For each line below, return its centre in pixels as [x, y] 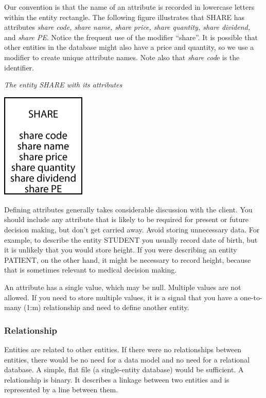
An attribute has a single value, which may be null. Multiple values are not [123, 287]
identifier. [19, 67]
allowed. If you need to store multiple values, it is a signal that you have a [121, 297]
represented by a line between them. [61, 390]
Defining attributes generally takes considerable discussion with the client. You [128, 209]
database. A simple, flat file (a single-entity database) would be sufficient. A [124, 369]
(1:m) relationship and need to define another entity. [107, 307]
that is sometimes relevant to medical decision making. [91, 270]
